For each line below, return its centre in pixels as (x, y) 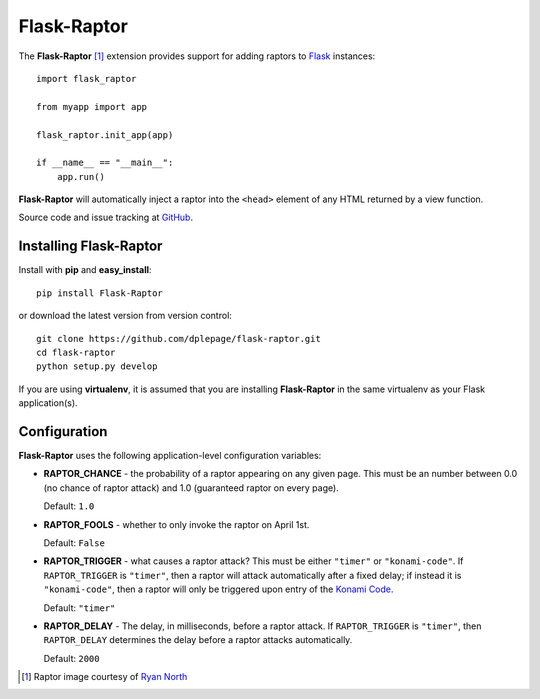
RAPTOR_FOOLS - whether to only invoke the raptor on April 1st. (176, 524)
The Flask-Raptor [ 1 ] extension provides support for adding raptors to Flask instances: (197, 56)
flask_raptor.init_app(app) (105, 134)
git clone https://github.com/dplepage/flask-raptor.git (179, 338)
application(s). (48, 403)
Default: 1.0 (69, 506)
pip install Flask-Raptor (100, 293)
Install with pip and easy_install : (85, 270)
